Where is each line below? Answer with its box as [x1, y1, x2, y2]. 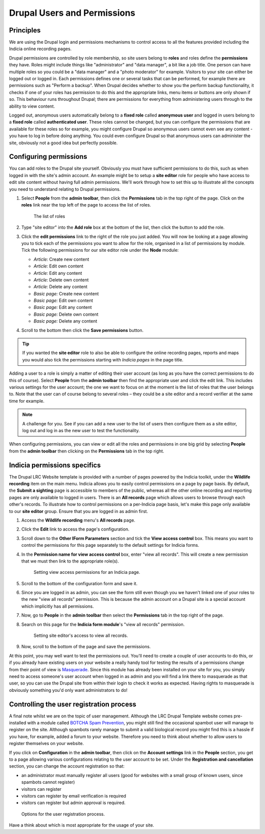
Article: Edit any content [33, 270, 82, 276]
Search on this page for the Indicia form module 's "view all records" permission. [21, 621, 185, 627]
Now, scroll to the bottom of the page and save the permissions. [21, 644, 151, 650]
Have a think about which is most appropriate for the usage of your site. [9, 822, 155, 828]
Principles [9, 26, 41, 34]
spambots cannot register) [21, 779, 75, 785]
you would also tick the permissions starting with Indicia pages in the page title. [22, 357, 184, 362]
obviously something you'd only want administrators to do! [9, 687, 128, 693]
